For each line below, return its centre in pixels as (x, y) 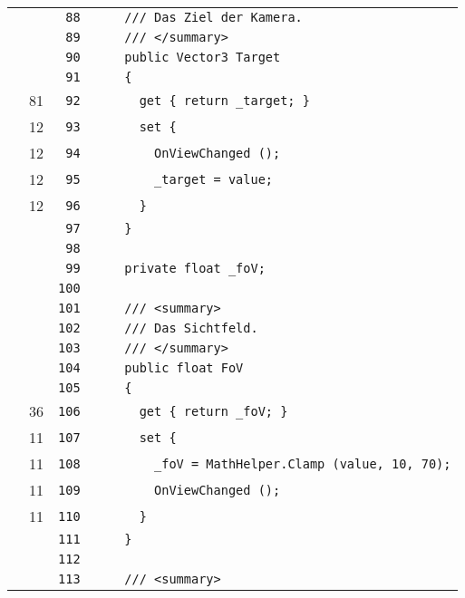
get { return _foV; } (213, 411)
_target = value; (214, 179)
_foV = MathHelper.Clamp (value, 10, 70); (303, 463)
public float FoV (184, 368)
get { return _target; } (224, 100)
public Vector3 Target (203, 57)
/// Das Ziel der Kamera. (213, 17)
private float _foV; (195, 268)
